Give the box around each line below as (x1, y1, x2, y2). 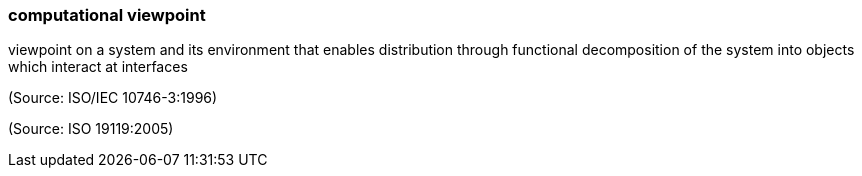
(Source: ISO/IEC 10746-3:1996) (8, 89, 218, 107)
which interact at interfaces (8, 58, 188, 76)
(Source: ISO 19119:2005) (8, 120, 174, 138)
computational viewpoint (8, 5, 206, 25)
